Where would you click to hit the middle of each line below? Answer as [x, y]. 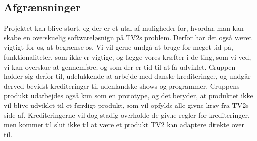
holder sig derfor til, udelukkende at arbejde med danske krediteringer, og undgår [127, 76]
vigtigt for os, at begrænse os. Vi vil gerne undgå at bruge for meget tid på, [119, 47]
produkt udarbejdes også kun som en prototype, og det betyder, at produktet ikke [128, 95]
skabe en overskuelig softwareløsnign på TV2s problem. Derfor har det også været [128, 37]
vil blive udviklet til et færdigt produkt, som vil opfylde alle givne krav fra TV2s [126, 105]
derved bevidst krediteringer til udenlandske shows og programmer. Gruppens [122, 86]
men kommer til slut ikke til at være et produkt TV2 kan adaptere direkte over [124, 124]
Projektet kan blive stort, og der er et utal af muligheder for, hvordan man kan [124, 28]
